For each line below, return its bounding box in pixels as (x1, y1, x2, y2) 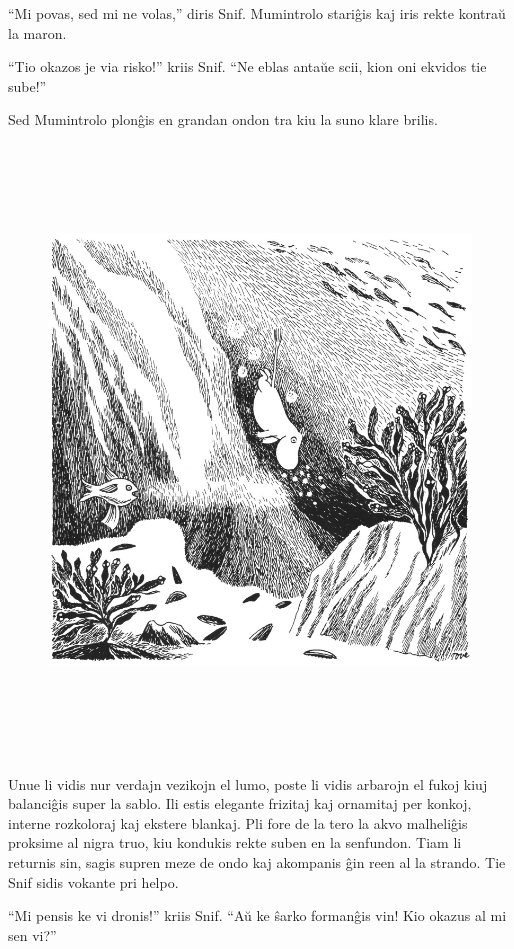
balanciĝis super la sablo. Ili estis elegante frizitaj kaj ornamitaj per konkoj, (8, 793, 472, 814)
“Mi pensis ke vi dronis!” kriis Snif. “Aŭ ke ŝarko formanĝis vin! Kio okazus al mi (8, 905, 507, 926)
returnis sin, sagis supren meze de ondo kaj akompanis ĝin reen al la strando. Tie (8, 851, 506, 872)
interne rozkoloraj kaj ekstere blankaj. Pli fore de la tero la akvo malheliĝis (8, 812, 468, 833)
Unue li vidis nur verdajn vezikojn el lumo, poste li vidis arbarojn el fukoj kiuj (8, 773, 488, 794)
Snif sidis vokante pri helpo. (8, 871, 179, 892)
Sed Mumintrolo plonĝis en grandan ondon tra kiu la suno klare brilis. (8, 109, 438, 130)
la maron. (8, 22, 67, 43)
